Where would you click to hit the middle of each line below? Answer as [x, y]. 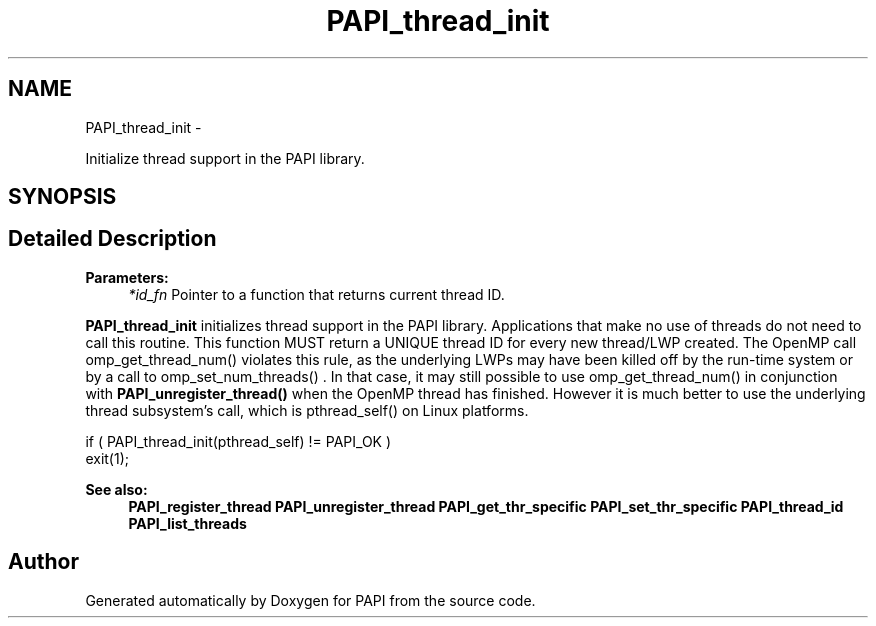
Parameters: [127, 277]
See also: [116, 489]
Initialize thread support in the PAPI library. [225, 158]
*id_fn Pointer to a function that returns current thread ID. [316, 294]
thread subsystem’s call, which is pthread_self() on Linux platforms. [307, 410]
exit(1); [107, 458]
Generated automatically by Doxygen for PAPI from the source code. [310, 600]
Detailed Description [112, 239]
